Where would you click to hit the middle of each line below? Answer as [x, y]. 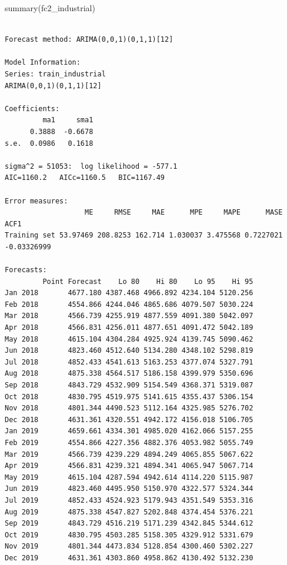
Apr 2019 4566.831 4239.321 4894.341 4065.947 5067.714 [129, 466]
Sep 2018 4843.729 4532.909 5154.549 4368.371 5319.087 [129, 385]
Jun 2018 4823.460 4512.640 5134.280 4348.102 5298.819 [129, 351]
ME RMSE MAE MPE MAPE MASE [184, 213]
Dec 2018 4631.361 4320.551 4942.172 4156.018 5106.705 [129, 419]
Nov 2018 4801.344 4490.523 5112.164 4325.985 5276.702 [129, 408]
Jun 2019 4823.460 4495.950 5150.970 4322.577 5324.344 [129, 489]
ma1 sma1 [68, 120]
